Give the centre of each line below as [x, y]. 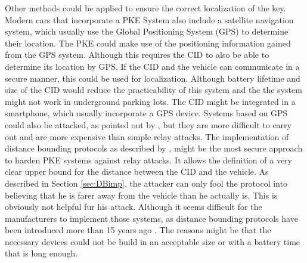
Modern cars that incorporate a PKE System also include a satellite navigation [149, 19]
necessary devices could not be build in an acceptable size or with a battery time [153, 241]
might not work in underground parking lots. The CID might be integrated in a [150, 101]
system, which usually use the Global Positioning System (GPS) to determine [147, 31]
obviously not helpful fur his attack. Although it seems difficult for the [134, 207]
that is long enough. [41, 253]
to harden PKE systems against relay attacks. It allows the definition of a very [149, 160]
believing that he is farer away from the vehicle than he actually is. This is [141, 195]
